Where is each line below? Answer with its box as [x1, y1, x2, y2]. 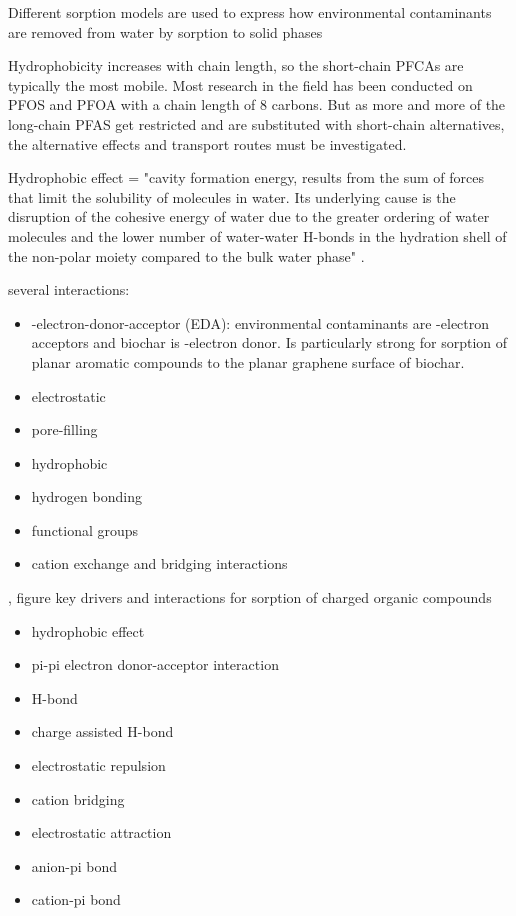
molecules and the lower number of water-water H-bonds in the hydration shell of [8, 225, 507, 246]
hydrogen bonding [31, 486, 142, 507]
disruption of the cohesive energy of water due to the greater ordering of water [8, 206, 490, 227]
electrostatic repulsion [31, 755, 166, 776]
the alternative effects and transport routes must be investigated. [8, 133, 407, 154]
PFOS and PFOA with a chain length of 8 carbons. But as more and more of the [8, 94, 506, 115]
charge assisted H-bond [31, 721, 174, 742]
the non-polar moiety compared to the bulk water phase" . [8, 245, 365, 266]
